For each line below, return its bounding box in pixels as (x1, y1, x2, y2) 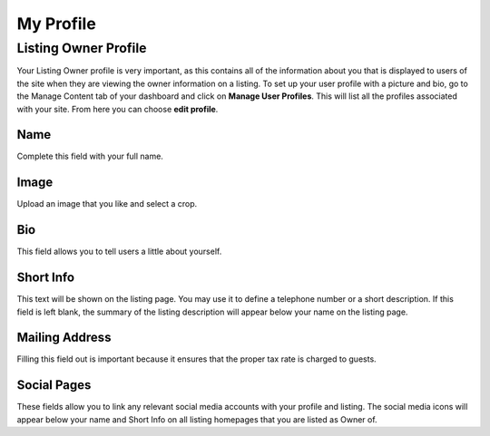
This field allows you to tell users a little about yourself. (16, 246, 222, 257)
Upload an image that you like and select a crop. (16, 199, 198, 209)
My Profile (16, 14, 97, 34)
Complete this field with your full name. (16, 150, 163, 162)
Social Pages (16, 377, 92, 393)
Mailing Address (16, 330, 112, 345)
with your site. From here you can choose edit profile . (16, 103, 219, 114)
